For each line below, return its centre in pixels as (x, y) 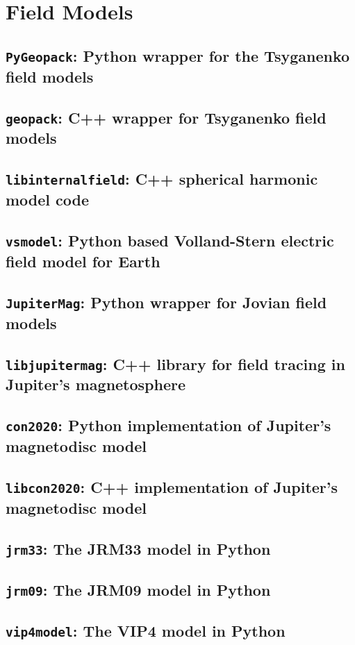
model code (48, 200)
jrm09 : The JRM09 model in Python (138, 590)
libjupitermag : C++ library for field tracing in (175, 363)
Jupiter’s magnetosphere (96, 384)
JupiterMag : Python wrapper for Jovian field (166, 302)
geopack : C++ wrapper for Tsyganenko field (166, 117)
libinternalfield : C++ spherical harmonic (162, 179)
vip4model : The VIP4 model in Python (146, 631)
